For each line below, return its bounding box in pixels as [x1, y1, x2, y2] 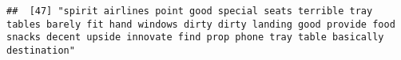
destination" [6, 44, 75, 56]
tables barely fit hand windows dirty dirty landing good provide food [6, 18, 395, 30]
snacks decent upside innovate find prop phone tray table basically [6, 32, 384, 43]
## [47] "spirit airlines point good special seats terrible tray [6, 6, 373, 17]
